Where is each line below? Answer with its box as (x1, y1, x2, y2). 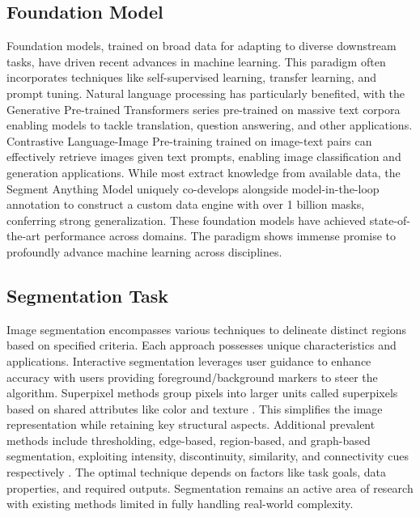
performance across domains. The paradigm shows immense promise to (44, 227, 396, 244)
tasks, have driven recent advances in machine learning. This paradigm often (6, 53, 386, 70)
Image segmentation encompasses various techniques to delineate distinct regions (6, 320, 407, 337)
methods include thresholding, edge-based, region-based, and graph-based (6, 431, 371, 448)
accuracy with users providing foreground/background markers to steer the (6, 368, 378, 385)
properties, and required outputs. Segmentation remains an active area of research (6, 479, 414, 496)
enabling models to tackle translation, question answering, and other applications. (6, 117, 413, 133)
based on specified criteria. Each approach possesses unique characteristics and (6, 337, 397, 354)
